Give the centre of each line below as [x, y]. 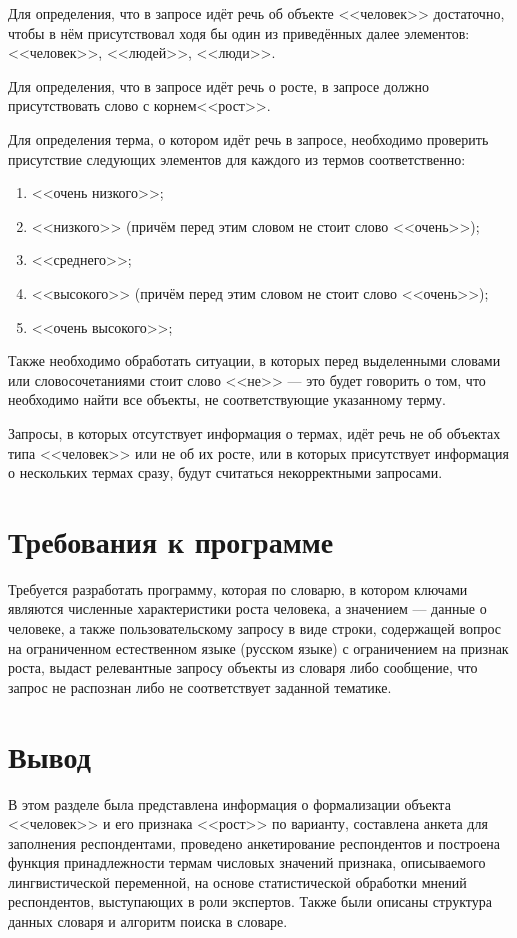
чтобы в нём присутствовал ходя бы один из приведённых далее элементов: [239, 32]
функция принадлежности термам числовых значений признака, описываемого [247, 862]
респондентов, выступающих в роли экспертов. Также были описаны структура [250, 901]
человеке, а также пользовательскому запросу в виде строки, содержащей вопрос [254, 628]
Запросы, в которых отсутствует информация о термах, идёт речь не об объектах [254, 432]
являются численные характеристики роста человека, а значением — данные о [247, 608]
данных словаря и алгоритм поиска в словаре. [148, 921]
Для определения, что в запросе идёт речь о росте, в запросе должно [218, 85]
